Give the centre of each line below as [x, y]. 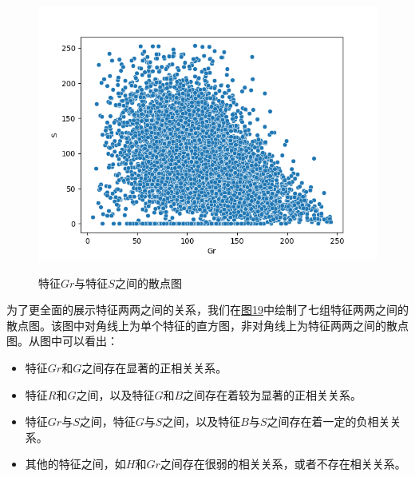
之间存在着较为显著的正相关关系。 [273, 394]
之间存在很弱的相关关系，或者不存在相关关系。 [283, 464]
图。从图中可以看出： [62, 341]
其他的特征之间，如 [75, 464]
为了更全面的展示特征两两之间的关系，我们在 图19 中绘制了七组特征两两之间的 [207, 310]
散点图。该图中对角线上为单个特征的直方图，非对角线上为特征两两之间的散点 [207, 325]
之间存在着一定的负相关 [328, 421]
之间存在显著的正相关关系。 [154, 367]
